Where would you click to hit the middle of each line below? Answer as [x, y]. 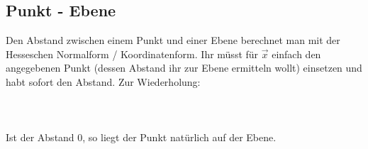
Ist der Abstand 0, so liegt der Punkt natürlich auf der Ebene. [141, 137]
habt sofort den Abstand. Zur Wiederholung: [103, 81]
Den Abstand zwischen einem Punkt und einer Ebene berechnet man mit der [173, 40]
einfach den [296, 54]
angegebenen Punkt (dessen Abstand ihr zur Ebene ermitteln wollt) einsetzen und [184, 68]
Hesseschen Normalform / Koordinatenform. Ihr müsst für [132, 54]
